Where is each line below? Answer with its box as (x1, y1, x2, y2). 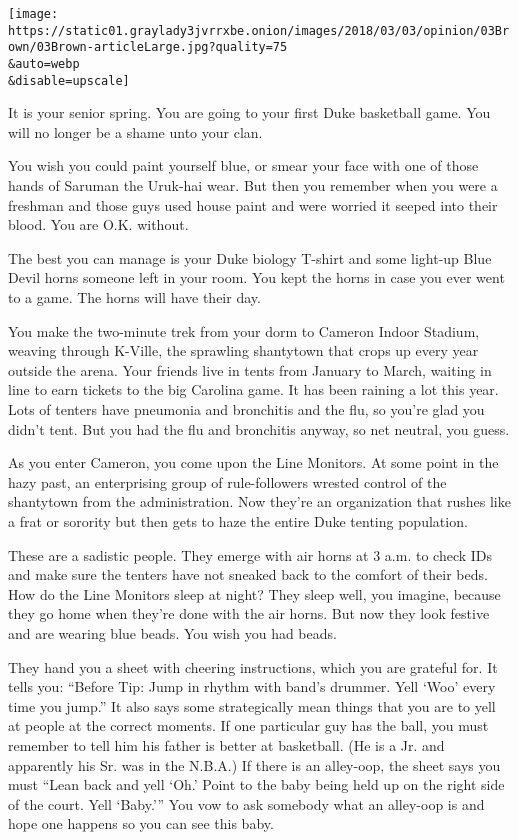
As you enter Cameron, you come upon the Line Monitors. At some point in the (8, 452, 499, 473)
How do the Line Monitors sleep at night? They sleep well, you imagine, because (8, 583, 501, 604)
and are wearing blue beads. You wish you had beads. (8, 622, 337, 643)
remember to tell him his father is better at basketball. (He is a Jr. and (8, 734, 445, 755)
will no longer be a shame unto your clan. (8, 121, 263, 142)
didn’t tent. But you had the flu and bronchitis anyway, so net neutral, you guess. (8, 418, 510, 439)
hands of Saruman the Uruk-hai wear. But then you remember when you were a (8, 175, 498, 196)
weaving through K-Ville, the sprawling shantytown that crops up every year (8, 340, 479, 361)
